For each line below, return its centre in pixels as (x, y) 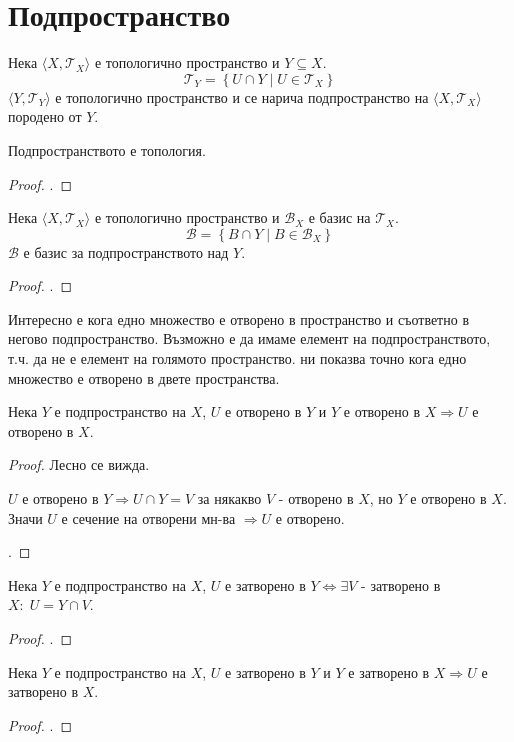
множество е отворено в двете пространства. (144, 377)
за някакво (229, 498)
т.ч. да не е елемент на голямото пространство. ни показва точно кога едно (237, 358)
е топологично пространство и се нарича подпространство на (242, 96)
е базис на (339, 217)
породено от (45, 116)
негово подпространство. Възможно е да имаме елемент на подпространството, (249, 338)
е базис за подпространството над (126, 251)
